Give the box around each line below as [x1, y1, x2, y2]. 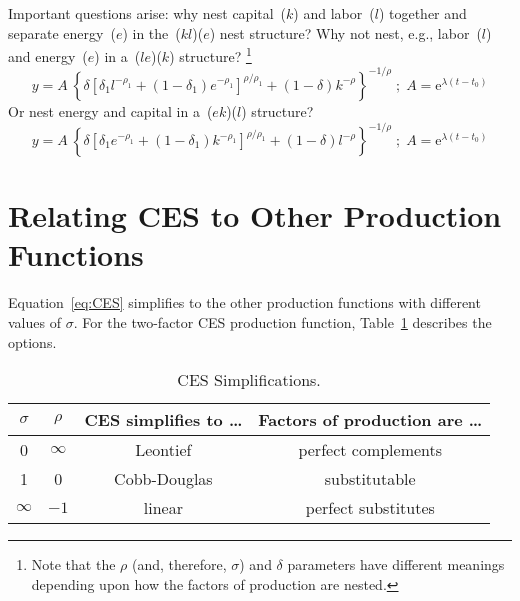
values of [8, 311, 61, 332]
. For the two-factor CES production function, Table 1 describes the [73, 311, 492, 332]
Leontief [135, 438, 192, 462]
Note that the [31, 554, 116, 575]
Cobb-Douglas [114, 467, 213, 491]
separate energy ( [8, 22, 116, 43]
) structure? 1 [169, 43, 252, 66]
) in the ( [122, 22, 181, 43]
